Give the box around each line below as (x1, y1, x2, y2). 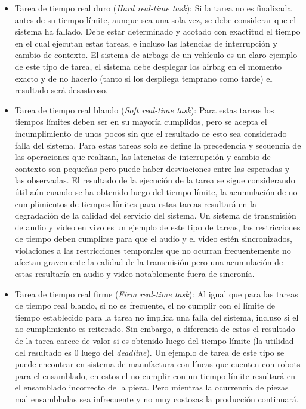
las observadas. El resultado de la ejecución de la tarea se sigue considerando (14, 174, 295, 186)
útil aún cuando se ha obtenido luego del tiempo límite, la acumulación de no (14, 185, 298, 198)
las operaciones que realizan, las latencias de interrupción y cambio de (14, 150, 271, 163)
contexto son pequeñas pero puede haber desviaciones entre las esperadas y (14, 162, 290, 174)
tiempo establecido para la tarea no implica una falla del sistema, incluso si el (14, 310, 299, 323)
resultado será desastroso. (14, 84, 108, 96)
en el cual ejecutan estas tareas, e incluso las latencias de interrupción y (14, 36, 277, 49)
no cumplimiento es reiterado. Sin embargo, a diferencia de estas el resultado (14, 322, 295, 335)
